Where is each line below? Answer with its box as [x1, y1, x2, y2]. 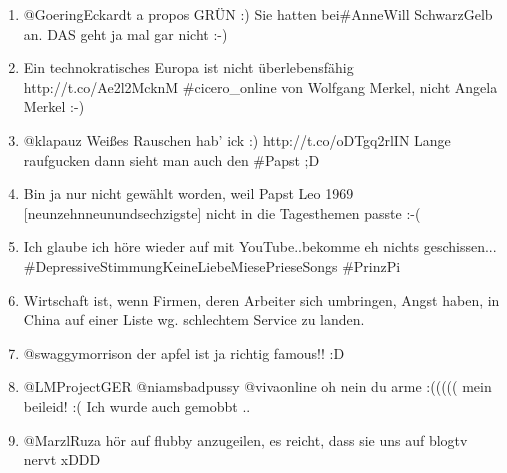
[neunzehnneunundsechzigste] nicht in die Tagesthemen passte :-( [23, 202, 421, 223]
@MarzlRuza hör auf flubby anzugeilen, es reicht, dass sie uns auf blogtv [23, 429, 468, 450]
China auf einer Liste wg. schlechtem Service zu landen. [23, 309, 365, 330]
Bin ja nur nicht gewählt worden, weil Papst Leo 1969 [23, 183, 354, 204]
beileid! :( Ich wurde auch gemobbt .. [23, 395, 251, 416]
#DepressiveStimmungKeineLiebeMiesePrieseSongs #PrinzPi [23, 255, 401, 276]
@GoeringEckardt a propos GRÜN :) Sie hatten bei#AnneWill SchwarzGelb [23, 4, 493, 24]
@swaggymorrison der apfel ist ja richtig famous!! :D [23, 342, 345, 363]
